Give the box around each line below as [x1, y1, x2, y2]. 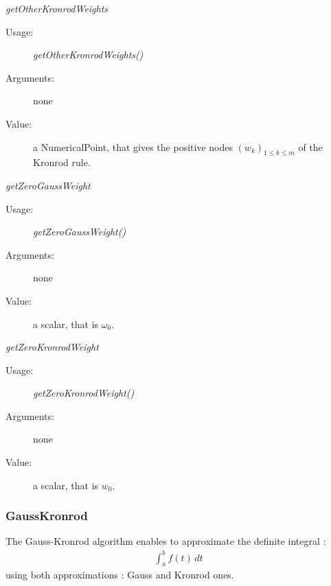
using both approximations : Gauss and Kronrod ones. [5, 567, 234, 582]
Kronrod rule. [33, 155, 91, 169]
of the [298, 139, 323, 154]
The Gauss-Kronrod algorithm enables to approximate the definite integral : [5, 534, 326, 548]
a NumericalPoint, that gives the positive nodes [33, 139, 233, 154]
